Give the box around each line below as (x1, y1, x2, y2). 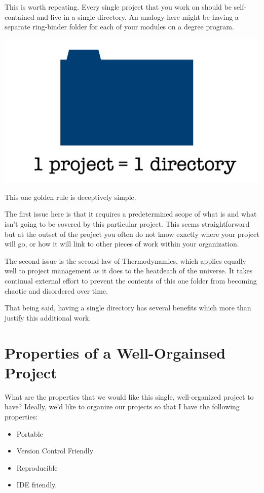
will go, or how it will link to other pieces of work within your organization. (5, 238, 239, 249)
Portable (16, 428, 43, 439)
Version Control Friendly (16, 445, 94, 456)
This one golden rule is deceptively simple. (5, 191, 136, 202)
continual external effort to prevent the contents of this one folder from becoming (5, 275, 257, 286)
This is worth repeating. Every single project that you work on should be (5, 2, 232, 12)
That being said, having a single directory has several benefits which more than (5, 302, 251, 313)
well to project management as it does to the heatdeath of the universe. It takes (5, 265, 253, 276)
